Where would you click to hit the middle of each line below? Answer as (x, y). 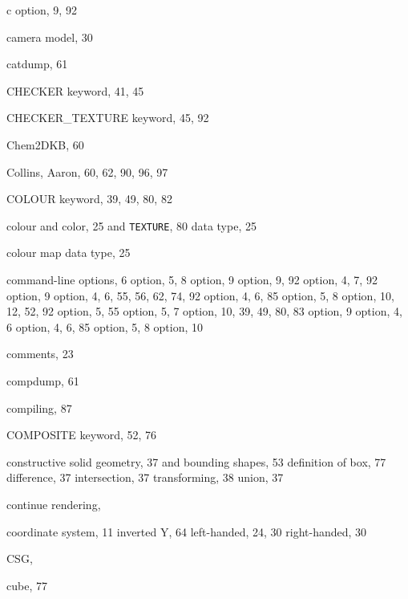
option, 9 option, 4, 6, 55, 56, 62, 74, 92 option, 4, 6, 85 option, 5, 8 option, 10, (200, 295)
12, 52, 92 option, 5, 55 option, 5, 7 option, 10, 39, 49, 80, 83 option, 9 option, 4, (204, 311)
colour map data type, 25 (69, 253)
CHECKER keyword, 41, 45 (75, 90)
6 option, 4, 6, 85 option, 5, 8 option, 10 (105, 326)
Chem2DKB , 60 (45, 144)
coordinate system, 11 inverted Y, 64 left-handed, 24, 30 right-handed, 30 (187, 531)
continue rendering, (54, 504)
